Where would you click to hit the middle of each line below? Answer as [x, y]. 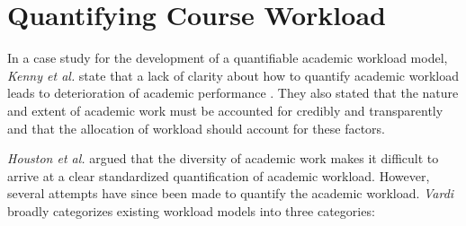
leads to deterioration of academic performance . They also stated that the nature [233, 93]
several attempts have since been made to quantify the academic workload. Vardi [231, 193]
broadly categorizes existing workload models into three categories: [191, 210]
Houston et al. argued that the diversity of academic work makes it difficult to [223, 158]
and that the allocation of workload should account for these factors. [196, 128]
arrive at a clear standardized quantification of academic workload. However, [219, 175]
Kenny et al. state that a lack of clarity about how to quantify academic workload [233, 75]
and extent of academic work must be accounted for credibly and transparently [225, 110]
